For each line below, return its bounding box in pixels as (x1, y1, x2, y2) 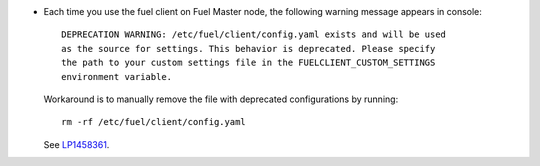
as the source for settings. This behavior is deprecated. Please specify (61, 43, 436, 54)
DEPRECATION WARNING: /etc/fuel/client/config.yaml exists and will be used (61, 29, 447, 40)
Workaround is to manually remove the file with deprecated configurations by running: (43, 93, 399, 105)
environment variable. (61, 71, 173, 82)
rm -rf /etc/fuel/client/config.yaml (61, 116, 247, 128)
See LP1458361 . (43, 138, 110, 150)
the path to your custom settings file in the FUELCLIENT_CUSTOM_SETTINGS (61, 57, 436, 69)
